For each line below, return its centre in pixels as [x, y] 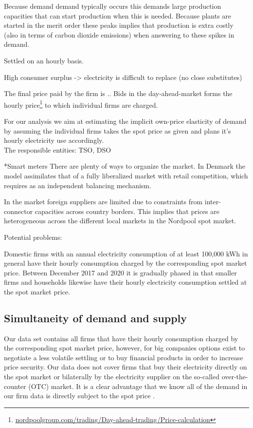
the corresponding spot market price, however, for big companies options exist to [125, 348]
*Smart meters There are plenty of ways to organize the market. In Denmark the [125, 166]
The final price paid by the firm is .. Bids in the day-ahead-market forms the [118, 93]
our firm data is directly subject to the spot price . [79, 396]
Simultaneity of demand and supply [96, 318]
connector [18, 211]
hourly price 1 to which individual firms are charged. [81, 104]
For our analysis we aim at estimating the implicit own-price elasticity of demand [125, 121]
